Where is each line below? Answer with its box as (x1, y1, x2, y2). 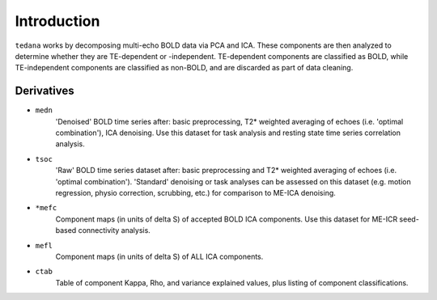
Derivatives (15, 84, 74, 98)
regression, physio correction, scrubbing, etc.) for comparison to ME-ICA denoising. (55, 188, 336, 197)
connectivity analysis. (78, 226, 151, 235)
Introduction (15, 12, 100, 30)
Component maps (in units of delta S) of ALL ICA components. (55, 251, 264, 261)
